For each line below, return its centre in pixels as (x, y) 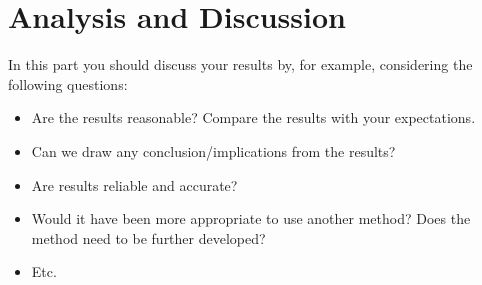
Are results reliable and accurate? (134, 184)
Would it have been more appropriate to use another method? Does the (251, 218)
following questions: (68, 83)
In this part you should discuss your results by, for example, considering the (240, 64)
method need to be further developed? (148, 237)
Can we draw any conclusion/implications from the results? (213, 150)
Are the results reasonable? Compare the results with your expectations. (253, 117)
